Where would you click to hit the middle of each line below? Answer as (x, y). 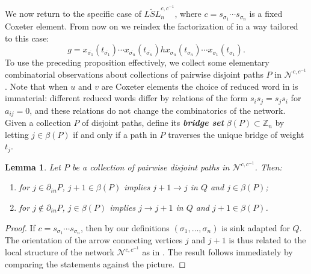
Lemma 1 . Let (33, 167)
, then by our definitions (125, 227)
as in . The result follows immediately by (217, 252)
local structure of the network (60, 252)
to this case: (27, 38)
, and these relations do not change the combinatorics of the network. (158, 110)
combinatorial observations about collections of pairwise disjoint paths (134, 74)
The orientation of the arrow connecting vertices (94, 240)
